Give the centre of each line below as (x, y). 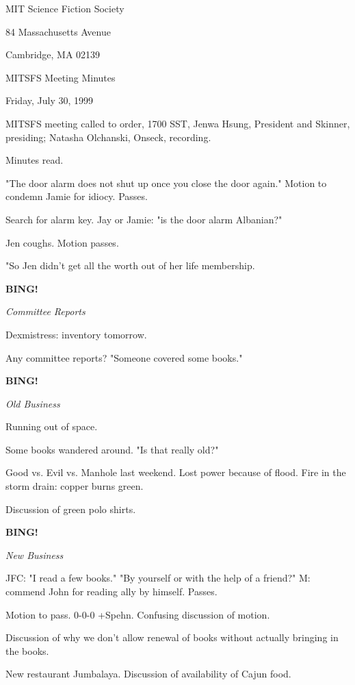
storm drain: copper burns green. (75, 486)
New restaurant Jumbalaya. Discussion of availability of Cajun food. (148, 674)
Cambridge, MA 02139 (53, 54)
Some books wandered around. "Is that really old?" (112, 449)
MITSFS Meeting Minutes (61, 77)
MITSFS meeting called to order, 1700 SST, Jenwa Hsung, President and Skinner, (178, 123)
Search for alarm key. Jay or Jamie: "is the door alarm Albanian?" (144, 219)
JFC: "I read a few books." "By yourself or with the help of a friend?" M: (158, 578)
